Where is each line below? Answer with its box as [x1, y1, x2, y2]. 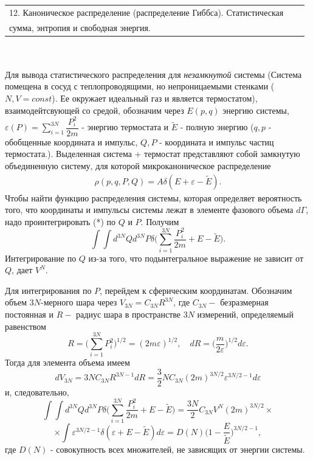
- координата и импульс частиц [159, 135, 274, 148]
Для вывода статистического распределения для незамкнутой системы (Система [5, 68, 302, 80]
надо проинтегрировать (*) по [5, 215, 116, 228]
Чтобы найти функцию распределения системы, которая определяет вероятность [5, 191, 302, 204]
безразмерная [220, 296, 269, 308]
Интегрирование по [5, 251, 77, 264]
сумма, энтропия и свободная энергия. [9, 21, 151, 33]
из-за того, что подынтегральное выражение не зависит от [88, 251, 304, 264]
